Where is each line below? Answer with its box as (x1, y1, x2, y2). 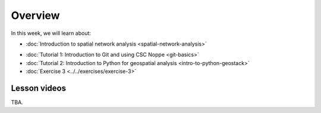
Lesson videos (11, 83, 67, 93)
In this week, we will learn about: (11, 30, 92, 37)
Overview (11, 9, 60, 22)
